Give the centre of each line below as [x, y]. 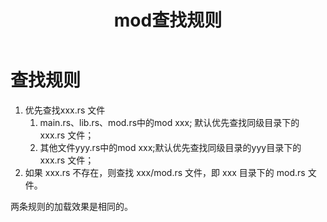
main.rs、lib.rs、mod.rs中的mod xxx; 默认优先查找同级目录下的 [169, 122]
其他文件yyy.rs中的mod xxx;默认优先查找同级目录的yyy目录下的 [170, 147]
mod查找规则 [168, 20]
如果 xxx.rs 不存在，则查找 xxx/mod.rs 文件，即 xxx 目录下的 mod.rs [165, 172]
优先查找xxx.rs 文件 [65, 110]
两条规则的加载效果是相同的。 [71, 206]
